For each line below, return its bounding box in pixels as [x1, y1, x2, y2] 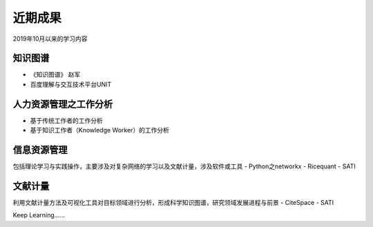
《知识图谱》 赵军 [30, 70, 81, 79]
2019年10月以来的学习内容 [12, 34, 88, 43]
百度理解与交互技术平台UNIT [30, 80, 112, 88]
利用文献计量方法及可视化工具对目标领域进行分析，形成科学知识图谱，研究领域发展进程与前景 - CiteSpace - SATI [12, 198, 334, 206]
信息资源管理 [12, 144, 68, 155]
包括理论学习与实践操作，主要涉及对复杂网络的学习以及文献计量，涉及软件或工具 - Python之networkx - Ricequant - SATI [12, 162, 356, 170]
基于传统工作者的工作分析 [30, 116, 103, 124]
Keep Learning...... [12, 211, 65, 219]
